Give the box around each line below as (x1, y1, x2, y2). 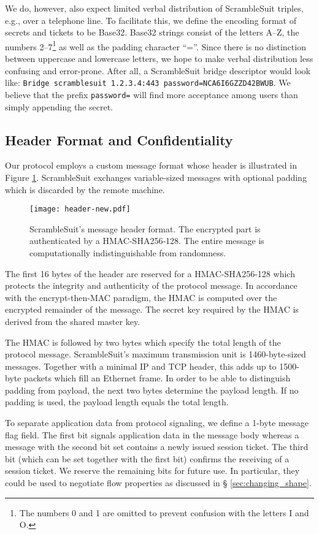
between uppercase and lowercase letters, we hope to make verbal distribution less (5, 52, 313, 65)
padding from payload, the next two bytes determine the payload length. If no (5, 383, 299, 396)
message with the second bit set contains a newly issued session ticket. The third (5, 440, 309, 453)
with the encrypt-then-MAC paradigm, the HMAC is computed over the (5, 291, 277, 303)
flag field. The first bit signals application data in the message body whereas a (5, 428, 299, 441)
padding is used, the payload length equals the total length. (5, 395, 229, 408)
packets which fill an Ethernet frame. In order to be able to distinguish (24, 372, 291, 384)
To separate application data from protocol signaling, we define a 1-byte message (5, 416, 309, 429)
